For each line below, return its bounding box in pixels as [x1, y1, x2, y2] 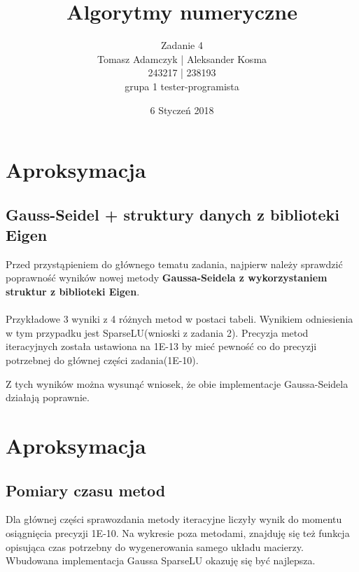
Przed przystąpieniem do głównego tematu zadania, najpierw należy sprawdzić [6, 256, 343, 271]
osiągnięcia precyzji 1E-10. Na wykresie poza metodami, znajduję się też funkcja [6, 525, 350, 540]
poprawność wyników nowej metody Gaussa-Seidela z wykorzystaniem [6, 270, 328, 285]
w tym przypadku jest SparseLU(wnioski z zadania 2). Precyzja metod [6, 325, 309, 340]
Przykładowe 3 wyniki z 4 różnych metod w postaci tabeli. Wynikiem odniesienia [6, 312, 353, 326]
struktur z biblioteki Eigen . [6, 284, 140, 299]
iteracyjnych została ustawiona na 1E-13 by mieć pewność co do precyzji [6, 339, 317, 354]
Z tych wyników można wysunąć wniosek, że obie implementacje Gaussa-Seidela [6, 376, 349, 391]
